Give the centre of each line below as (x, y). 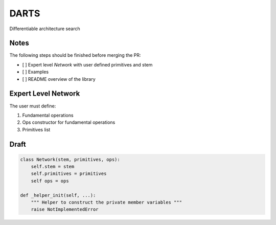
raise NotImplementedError (65, 209)
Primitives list (36, 129)
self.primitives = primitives (69, 174)
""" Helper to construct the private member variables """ (107, 202)
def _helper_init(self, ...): (58, 195)
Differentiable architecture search (45, 29)
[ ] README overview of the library (59, 79)
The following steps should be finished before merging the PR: (75, 55)
